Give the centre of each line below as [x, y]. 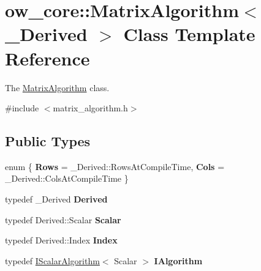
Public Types [48, 141]
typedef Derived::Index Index [61, 240]
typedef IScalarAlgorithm [52, 260]
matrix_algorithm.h [90, 108]
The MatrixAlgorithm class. [57, 87]
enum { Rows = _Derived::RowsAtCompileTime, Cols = [115, 166]
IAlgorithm [178, 260]
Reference [47, 58]
